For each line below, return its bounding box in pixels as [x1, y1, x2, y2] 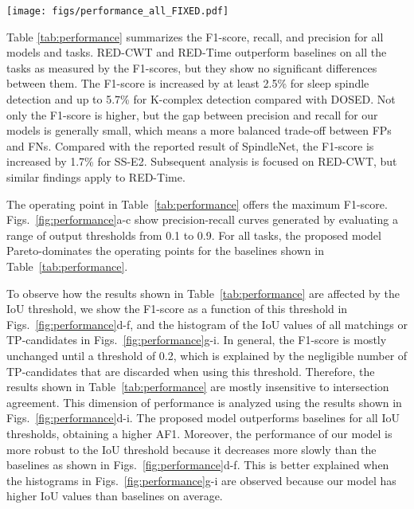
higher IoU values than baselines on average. [6, 487, 223, 504]
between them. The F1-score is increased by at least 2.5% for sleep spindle [6, 75, 369, 92]
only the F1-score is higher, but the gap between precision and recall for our [6, 106, 378, 123]
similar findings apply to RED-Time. [6, 169, 186, 185]
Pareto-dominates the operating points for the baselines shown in [6, 242, 324, 259]
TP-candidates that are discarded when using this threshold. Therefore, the [6, 362, 375, 379]
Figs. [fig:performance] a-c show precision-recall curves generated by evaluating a [6, 211, 398, 228]
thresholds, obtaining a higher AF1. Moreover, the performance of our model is [6, 425, 393, 441]
